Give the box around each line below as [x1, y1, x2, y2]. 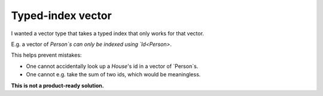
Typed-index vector [11, 9, 112, 22]
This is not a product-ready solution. [11, 82, 104, 89]
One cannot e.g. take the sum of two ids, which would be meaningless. [26, 71, 201, 78]
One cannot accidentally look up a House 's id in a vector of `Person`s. [26, 63, 199, 70]
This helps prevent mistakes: [11, 51, 82, 59]
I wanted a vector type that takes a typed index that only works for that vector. [11, 30, 205, 37]
